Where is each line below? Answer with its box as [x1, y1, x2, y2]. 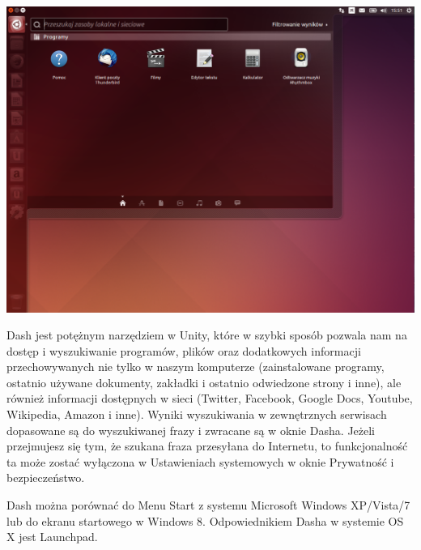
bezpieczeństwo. [6, 469, 85, 486]
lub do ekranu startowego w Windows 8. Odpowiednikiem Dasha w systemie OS [6, 512, 404, 529]
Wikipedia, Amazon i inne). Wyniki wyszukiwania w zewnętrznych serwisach [6, 406, 387, 423]
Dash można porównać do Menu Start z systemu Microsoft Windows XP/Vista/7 [6, 497, 410, 514]
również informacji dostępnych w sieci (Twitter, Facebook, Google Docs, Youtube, [6, 390, 413, 407]
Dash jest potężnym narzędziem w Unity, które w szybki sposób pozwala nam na [6, 326, 407, 343]
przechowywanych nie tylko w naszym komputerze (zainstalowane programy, [6, 358, 385, 375]
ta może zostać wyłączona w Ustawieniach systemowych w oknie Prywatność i [6, 453, 394, 470]
